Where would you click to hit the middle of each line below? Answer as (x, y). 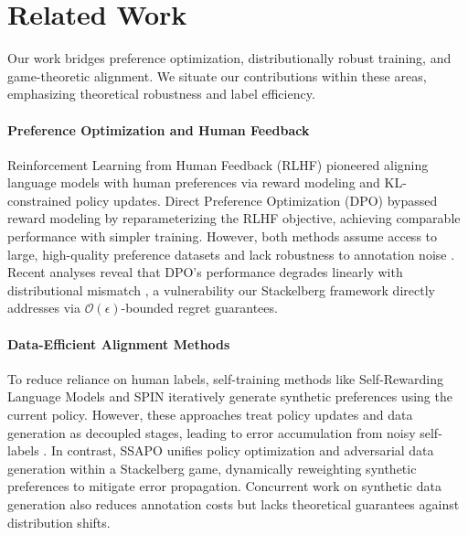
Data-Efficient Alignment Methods (119, 343)
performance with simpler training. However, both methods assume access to (223, 236)
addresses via (44, 308)
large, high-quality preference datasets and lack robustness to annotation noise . (231, 254)
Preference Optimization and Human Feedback (159, 129)
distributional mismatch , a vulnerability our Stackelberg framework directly (221, 289)
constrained (40, 200)
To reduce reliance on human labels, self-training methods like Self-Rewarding (225, 378)
